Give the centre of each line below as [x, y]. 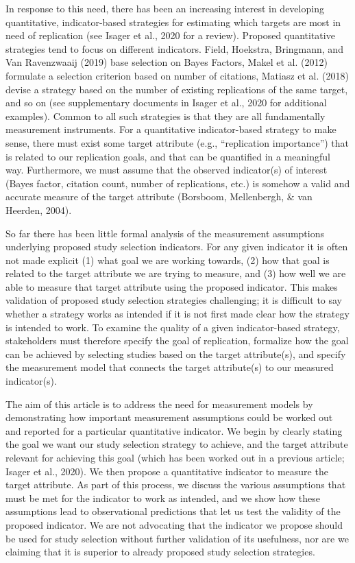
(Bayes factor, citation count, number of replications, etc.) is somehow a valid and [178, 183]
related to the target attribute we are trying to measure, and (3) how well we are [176, 273]
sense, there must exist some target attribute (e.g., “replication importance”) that [177, 142]
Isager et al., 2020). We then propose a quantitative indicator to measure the [167, 471]
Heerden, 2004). [39, 209]
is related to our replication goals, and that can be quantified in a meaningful [168, 156]
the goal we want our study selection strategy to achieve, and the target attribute [177, 444]
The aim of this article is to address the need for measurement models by [159, 404]
